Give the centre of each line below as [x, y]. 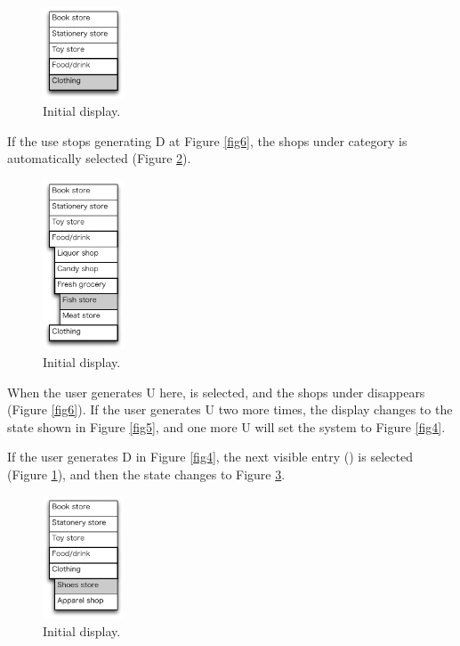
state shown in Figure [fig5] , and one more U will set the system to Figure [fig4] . [226, 426]
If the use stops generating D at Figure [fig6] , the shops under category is [207, 140]
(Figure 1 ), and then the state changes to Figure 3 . [146, 474]
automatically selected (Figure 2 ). [99, 158]
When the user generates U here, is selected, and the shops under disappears [216, 392]
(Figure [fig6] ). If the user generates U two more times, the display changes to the [230, 409]
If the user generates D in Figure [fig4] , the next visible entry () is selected [210, 457]
